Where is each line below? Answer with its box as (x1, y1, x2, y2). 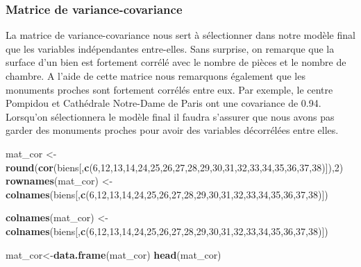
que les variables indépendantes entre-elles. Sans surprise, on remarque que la (6, 41, 335, 55)
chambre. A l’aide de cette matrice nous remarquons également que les (6, 69, 305, 83)
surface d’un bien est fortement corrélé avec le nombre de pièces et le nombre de (6, 55, 346, 69)
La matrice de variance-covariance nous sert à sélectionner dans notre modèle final (6, 28, 355, 42)
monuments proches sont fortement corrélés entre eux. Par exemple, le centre (6, 82, 333, 96)
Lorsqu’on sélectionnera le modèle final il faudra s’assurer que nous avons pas (6, 109, 335, 123)
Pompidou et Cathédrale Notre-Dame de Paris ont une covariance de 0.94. (6, 96, 321, 110)
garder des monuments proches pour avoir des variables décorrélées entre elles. (6, 123, 339, 137)
